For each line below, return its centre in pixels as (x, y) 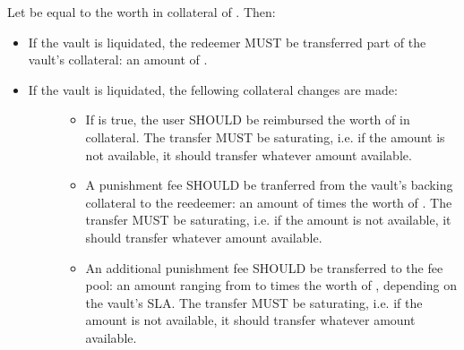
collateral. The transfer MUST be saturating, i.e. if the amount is (265, 137)
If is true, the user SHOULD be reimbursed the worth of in (248, 120)
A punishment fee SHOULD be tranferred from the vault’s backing (269, 185)
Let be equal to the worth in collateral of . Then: (142, 12)
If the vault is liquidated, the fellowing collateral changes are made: (213, 89)
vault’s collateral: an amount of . (118, 60)
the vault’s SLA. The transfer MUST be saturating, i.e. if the (254, 302)
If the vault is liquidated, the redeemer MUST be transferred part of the (227, 42)
